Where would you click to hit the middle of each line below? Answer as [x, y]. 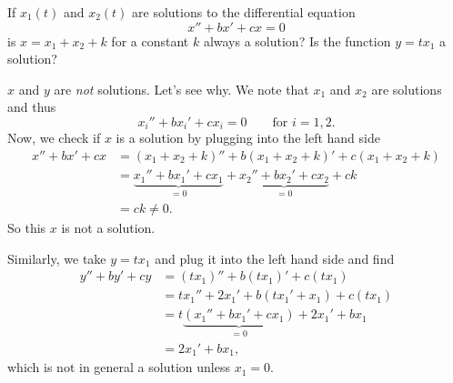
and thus [32, 107]
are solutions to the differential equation [244, 12]
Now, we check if [54, 138]
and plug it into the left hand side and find [275, 258]
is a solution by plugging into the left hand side [248, 138]
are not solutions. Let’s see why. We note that [181, 89]
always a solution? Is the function [297, 40]
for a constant [150, 40]
